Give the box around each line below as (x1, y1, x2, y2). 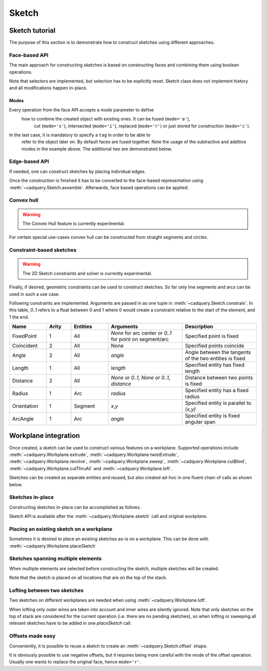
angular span (185, 419, 216, 426)
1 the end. (9, 314, 29, 320)
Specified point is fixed (185, 333, 239, 339)
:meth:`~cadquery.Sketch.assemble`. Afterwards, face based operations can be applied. (9, 184, 189, 190)
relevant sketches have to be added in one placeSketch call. (9, 620, 132, 626)
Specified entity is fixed (185, 412, 240, 419)
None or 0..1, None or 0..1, (111, 374, 171, 381)
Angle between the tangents (185, 349, 251, 356)
